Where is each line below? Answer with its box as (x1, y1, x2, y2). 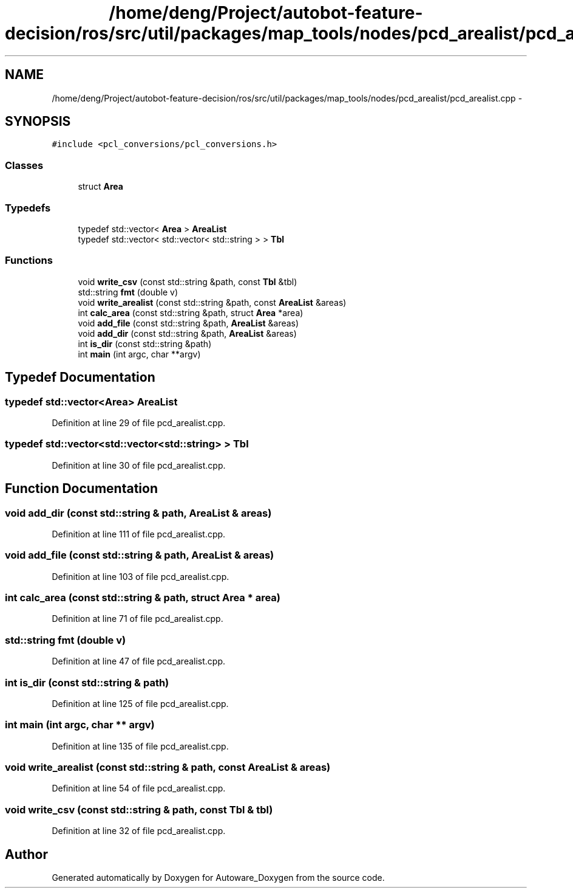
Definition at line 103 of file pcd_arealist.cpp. (52, 571, 229, 582)
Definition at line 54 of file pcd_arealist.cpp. (52, 783, 226, 794)
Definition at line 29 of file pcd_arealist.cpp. (52, 417, 226, 428)
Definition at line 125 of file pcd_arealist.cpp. (52, 698, 229, 709)
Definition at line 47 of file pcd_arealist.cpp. (52, 656, 226, 667)
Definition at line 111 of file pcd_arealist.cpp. (52, 528, 226, 539)
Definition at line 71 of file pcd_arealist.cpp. (52, 613, 223, 624)
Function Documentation (5, 481, 158, 497)
